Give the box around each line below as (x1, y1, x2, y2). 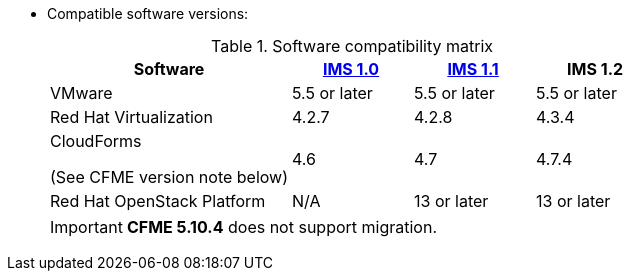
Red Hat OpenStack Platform (50, 191, 266, 211)
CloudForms (50, 131, 142, 151)
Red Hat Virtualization (50, 107, 213, 127)
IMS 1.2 (567, 59, 624, 79)
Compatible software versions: (47, 5, 249, 22)
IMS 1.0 (322, 59, 380, 79)
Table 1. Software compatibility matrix (211, 36, 493, 56)
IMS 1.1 (447, 59, 499, 79)
